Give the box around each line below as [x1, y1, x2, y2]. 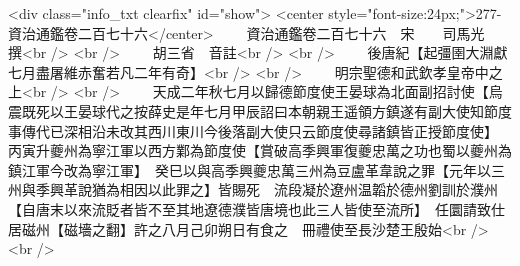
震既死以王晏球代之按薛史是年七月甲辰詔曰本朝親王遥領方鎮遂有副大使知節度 [8, 100, 512, 121]
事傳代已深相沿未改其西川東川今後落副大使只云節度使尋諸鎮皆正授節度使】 [8, 120, 491, 141]
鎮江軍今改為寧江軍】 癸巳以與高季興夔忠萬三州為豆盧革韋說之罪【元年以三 [8, 159, 505, 180]
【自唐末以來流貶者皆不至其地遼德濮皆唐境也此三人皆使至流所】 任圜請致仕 [8, 198, 505, 219]
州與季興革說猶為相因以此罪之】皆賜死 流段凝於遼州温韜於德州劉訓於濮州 [8, 179, 498, 200]
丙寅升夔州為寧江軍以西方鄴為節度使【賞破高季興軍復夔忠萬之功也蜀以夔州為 [8, 140, 512, 161]
